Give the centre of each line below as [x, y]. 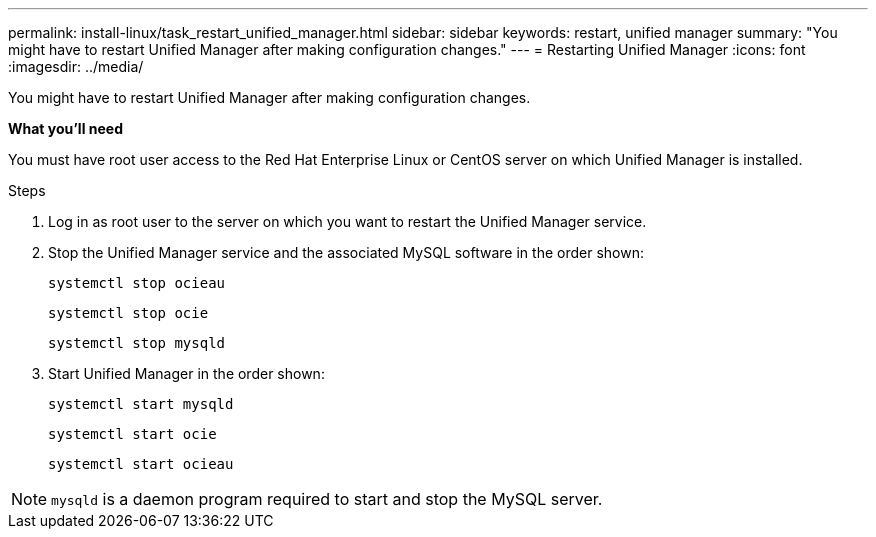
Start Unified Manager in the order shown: [186, 373]
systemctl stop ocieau [137, 283]
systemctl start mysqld [141, 404]
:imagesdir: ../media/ [76, 66]
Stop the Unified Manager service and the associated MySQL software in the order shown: [346, 252]
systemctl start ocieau [141, 464]
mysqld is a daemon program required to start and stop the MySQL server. [327, 499]
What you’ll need [65, 128]
